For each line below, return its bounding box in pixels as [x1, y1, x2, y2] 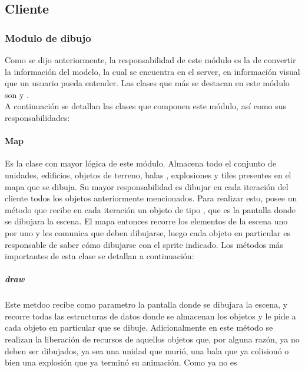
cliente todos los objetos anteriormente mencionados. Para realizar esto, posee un [5, 192, 297, 204]
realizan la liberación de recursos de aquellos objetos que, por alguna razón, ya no [5, 333, 300, 345]
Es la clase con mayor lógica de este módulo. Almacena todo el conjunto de [5, 157, 276, 169]
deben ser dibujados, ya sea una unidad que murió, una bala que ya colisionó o [5, 344, 289, 357]
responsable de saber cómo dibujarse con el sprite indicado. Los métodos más [5, 238, 284, 250]
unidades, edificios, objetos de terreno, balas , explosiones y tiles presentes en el [5, 168, 291, 181]
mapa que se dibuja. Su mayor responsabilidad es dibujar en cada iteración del [5, 180, 289, 192]
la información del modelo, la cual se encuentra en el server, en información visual [5, 65, 300, 77]
